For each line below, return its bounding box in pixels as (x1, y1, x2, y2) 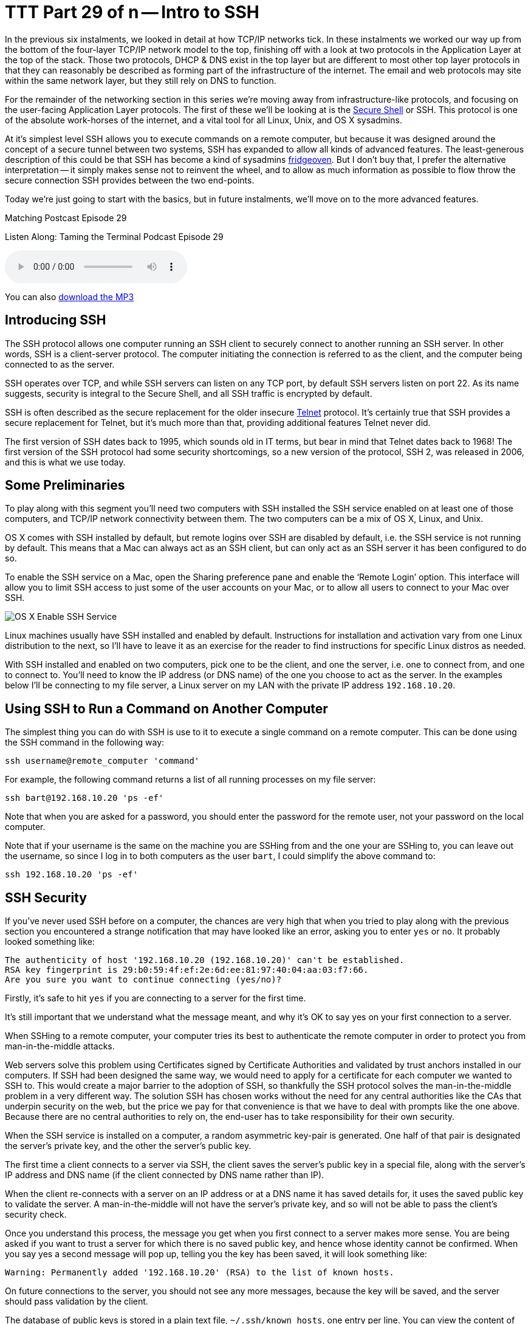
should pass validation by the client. (5, 1296, 148, 1307)
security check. (5, 1209, 67, 1220)
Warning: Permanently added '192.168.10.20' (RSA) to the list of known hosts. (5, 1267, 394, 1278)
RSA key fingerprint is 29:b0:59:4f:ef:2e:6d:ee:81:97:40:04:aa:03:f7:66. (5, 965, 369, 975)
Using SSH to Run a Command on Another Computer (5, 701, 328, 716)
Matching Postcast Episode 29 (5, 212, 127, 223)
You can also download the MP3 (5, 291, 134, 302)
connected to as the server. (5, 358, 115, 369)
